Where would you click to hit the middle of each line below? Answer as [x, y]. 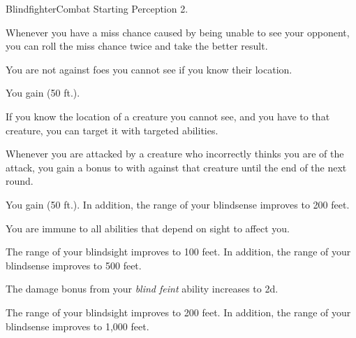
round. [20, 181]
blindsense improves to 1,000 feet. [77, 326]
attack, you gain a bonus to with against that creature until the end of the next [176, 167]
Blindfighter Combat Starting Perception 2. [97, 8]
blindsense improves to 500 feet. [74, 265]
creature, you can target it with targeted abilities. [112, 130]
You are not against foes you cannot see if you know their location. [149, 69]
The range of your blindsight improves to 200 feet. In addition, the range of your [178, 312]
